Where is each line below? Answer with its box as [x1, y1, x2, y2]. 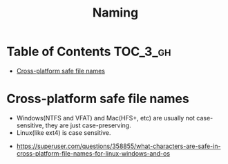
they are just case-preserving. [45, 121, 132, 129]
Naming [92, 5, 139, 21]
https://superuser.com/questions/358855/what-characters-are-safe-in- [16, 142, 221, 150]
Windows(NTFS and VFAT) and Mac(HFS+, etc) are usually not [16, 113, 195, 122]
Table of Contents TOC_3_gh [6, 44, 171, 60]
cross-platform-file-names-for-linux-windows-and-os [16, 149, 171, 157]
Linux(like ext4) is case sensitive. [16, 128, 111, 136]
